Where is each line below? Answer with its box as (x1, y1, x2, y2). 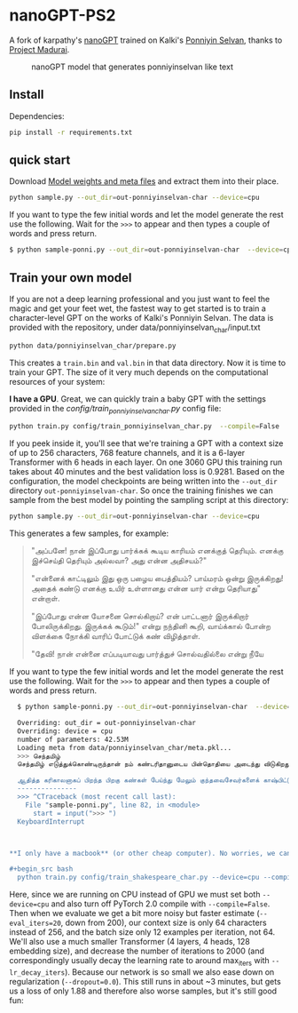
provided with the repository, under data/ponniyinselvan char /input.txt (9, 322, 261, 334)
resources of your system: (9, 376, 106, 387)
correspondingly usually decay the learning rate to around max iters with (9, 955, 271, 969)
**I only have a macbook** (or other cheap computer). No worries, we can (9, 849, 292, 857)
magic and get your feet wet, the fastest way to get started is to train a (9, 303, 266, 314)
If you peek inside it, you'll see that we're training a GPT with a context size (9, 438, 284, 449)
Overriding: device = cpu (17, 726, 114, 736)
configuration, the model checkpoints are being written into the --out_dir (9, 476, 278, 487)
